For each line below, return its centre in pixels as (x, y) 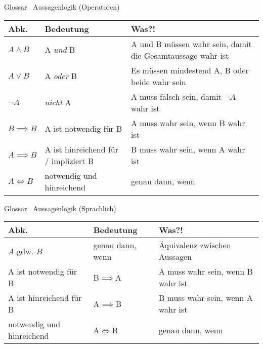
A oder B (61, 76)
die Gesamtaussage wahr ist (180, 55)
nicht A (58, 102)
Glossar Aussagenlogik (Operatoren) (62, 7)
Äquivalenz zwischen (195, 245)
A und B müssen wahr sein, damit (191, 44)
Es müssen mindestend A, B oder (190, 70)
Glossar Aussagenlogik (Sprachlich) (60, 208)
